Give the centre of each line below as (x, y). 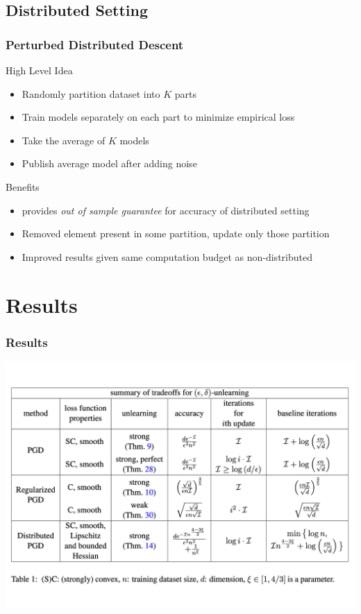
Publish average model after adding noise (109, 163)
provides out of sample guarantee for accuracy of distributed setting (166, 210)
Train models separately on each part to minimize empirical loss (158, 117)
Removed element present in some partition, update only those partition (176, 233)
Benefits (23, 186)
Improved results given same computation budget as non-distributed (167, 256)
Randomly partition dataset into (91, 93)
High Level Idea (39, 70)
